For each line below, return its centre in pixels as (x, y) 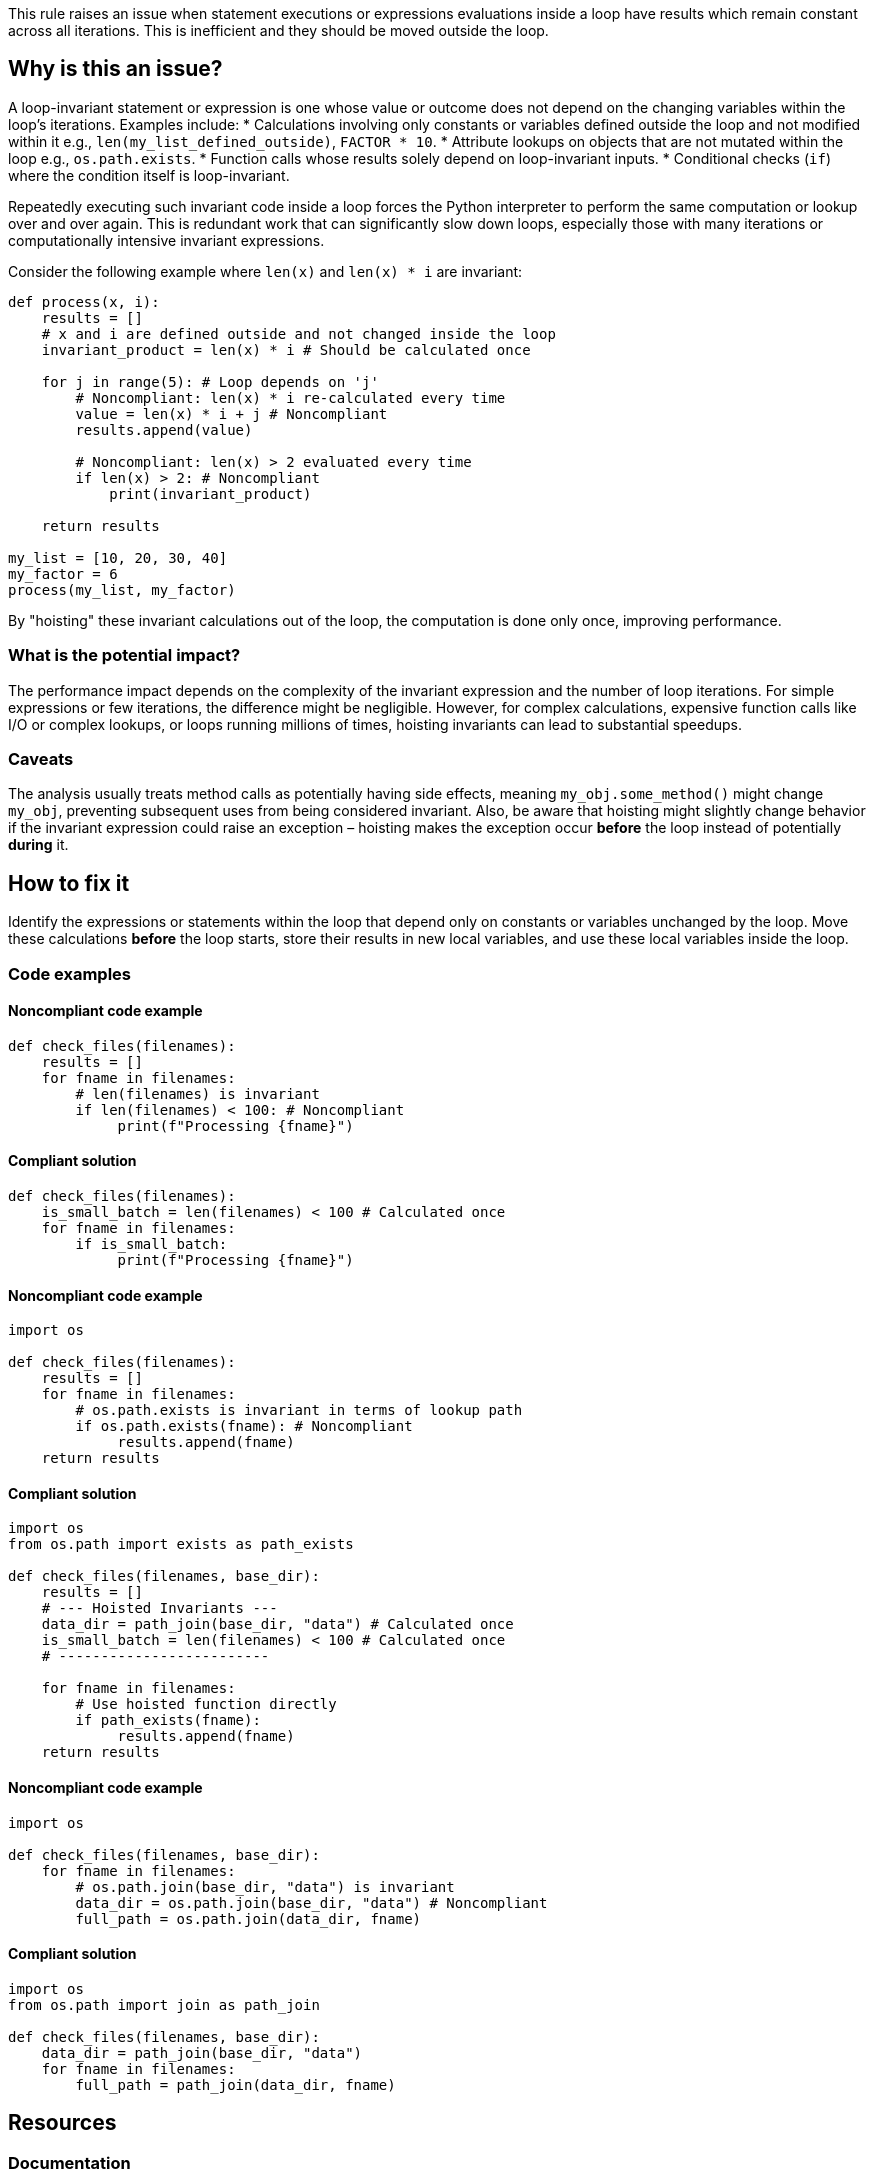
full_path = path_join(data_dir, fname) (235, 2084)
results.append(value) (164, 429)
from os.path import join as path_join (164, 2004)
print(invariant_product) (210, 493)
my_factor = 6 (63, 573)
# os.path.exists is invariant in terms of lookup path (299, 1410)
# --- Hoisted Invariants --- (159, 1608)
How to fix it (69, 883)
